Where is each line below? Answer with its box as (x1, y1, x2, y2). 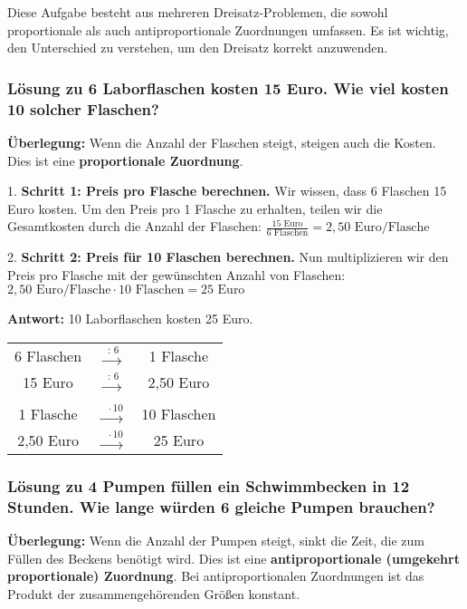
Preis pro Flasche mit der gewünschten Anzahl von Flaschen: (7, 265, 346, 284)
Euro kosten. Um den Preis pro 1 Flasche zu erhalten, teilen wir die (7, 198, 383, 217)
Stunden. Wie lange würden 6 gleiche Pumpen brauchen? (7, 495, 435, 517)
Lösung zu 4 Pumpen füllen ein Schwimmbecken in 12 (7, 474, 410, 497)
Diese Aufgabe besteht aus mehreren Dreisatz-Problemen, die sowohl (7, 3, 388, 21)
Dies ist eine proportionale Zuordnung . (7, 150, 243, 169)
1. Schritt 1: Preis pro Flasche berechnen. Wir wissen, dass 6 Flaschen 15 (7, 181, 447, 200)
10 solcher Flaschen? (7, 97, 159, 120)
